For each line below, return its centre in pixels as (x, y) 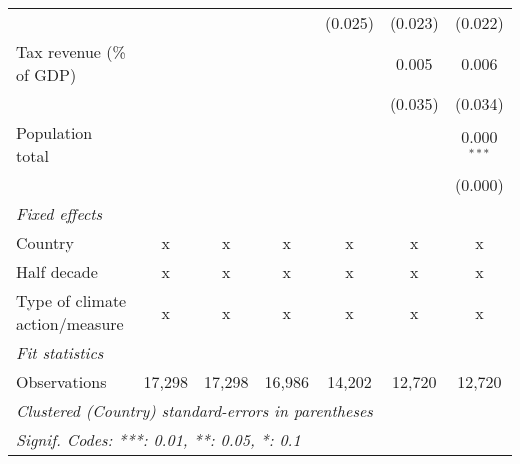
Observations (61, 381)
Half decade (57, 271)
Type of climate (71, 300)
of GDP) (46, 74)
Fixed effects (59, 213)
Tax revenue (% (71, 51)
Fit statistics (60, 352)
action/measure (70, 323)
